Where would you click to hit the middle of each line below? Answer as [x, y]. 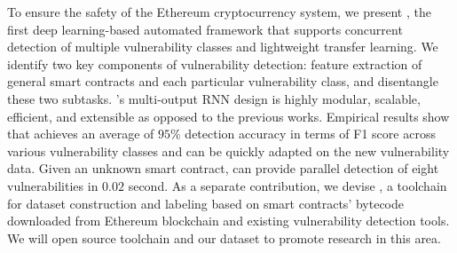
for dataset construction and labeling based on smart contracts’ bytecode [205, 203]
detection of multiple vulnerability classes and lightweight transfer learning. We [223, 47]
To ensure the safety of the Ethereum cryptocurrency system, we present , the [219, 12]
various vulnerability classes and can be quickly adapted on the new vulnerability [228, 150]
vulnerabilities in [53, 185]
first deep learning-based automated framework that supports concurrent [205, 29]
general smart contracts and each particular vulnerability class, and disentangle [223, 81]
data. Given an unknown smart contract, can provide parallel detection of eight [223, 168]
